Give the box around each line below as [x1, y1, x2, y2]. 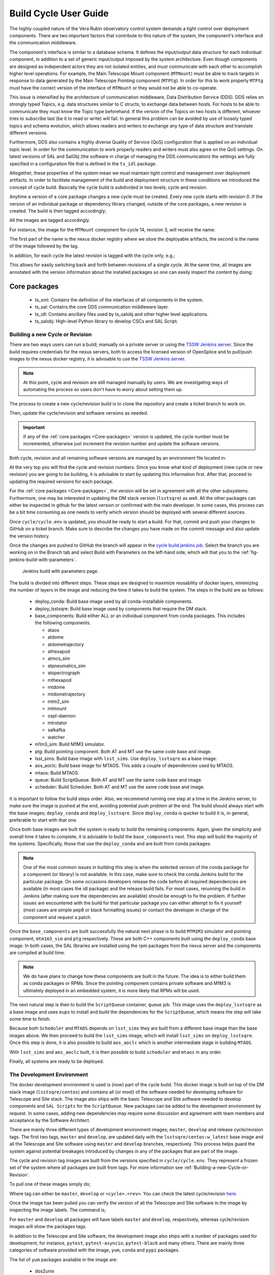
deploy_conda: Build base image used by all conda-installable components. [35, 598, 193, 604]
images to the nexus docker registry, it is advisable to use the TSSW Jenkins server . [9, 356, 186, 362]
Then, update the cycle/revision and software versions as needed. [9, 410, 149, 416]
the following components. [35, 620, 91, 626]
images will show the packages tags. [9, 1223, 87, 1230]
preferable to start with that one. [9, 817, 77, 823]
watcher [47, 734, 65, 740]
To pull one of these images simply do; [9, 1181, 91, 1187]
